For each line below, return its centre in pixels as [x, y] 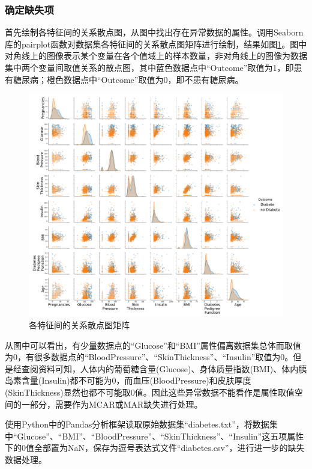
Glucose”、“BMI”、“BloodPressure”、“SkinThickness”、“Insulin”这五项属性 [160, 436]
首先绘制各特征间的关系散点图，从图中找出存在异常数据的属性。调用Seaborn [154, 32]
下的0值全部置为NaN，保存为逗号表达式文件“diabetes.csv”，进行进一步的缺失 [155, 448]
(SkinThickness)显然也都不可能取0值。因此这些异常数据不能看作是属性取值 [150, 392]
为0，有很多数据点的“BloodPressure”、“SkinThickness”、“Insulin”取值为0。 [149, 357]
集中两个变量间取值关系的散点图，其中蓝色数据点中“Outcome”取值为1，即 [149, 67]
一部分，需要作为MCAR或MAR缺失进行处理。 [112, 404]
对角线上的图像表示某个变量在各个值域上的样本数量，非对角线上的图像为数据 [156, 56]
